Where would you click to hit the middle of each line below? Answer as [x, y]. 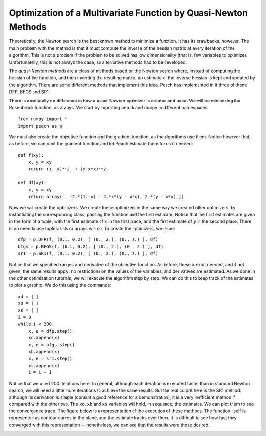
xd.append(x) [44, 338]
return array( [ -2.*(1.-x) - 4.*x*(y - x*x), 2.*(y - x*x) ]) [106, 197]
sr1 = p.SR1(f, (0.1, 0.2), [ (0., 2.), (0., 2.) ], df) [88, 253]
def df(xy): [32, 183]
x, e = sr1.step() [50, 359]
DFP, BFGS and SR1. [30, 92]
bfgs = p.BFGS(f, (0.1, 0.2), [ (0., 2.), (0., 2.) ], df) [91, 247]
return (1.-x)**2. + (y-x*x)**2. [68, 169]
